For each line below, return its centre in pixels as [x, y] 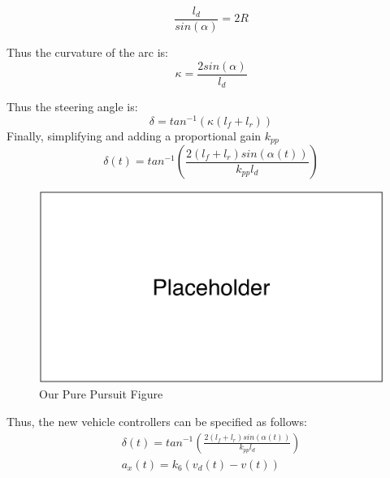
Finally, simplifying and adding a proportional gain [134, 135]
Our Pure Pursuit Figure [101, 394]
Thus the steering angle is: [72, 107]
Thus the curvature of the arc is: [87, 52]
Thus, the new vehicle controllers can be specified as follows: [157, 421]
